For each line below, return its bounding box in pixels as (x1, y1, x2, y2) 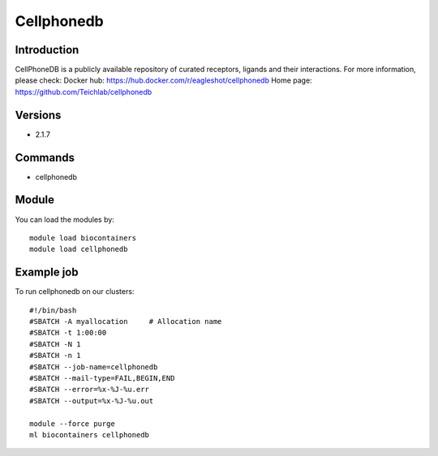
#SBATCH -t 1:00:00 (29, 328, 107, 338)
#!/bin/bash (29, 305, 77, 315)
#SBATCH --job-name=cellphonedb (29, 362, 158, 372)
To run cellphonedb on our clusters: (15, 287, 135, 296)
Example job (15, 266, 79, 279)
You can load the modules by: (15, 215, 115, 224)
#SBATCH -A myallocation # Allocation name (29, 317, 222, 326)
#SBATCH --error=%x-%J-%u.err (29, 385, 150, 394)
